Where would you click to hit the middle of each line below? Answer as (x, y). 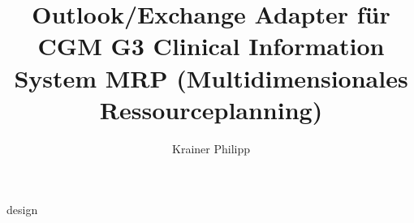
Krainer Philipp (211, 148)
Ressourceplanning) (211, 109)
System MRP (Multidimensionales (211, 77)
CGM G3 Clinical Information (211, 46)
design (22, 210)
